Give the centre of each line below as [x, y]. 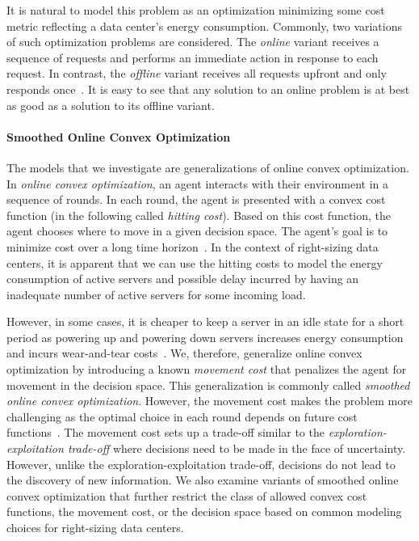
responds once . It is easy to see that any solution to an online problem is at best [208, 89]
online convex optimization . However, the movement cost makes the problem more [209, 401]
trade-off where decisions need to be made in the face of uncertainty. [237, 448]
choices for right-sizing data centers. [95, 528]
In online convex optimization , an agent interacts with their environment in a [197, 183]
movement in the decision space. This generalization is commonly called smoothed [208, 385]
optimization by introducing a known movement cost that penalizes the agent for [207, 369]
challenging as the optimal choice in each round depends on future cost [182, 416]
